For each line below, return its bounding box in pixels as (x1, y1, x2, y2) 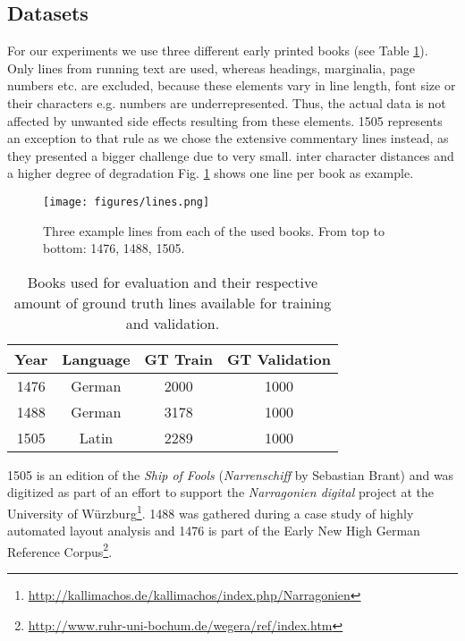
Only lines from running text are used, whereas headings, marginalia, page (7, 58, 415, 77)
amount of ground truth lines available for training (13, 291, 332, 313)
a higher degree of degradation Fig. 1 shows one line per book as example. (7, 164, 414, 182)
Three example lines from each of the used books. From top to (43, 221, 385, 240)
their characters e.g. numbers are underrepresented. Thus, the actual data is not (7, 93, 446, 112)
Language (62, 348, 131, 369)
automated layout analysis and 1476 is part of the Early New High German (7, 521, 420, 540)
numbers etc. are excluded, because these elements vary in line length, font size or (7, 76, 456, 95)
